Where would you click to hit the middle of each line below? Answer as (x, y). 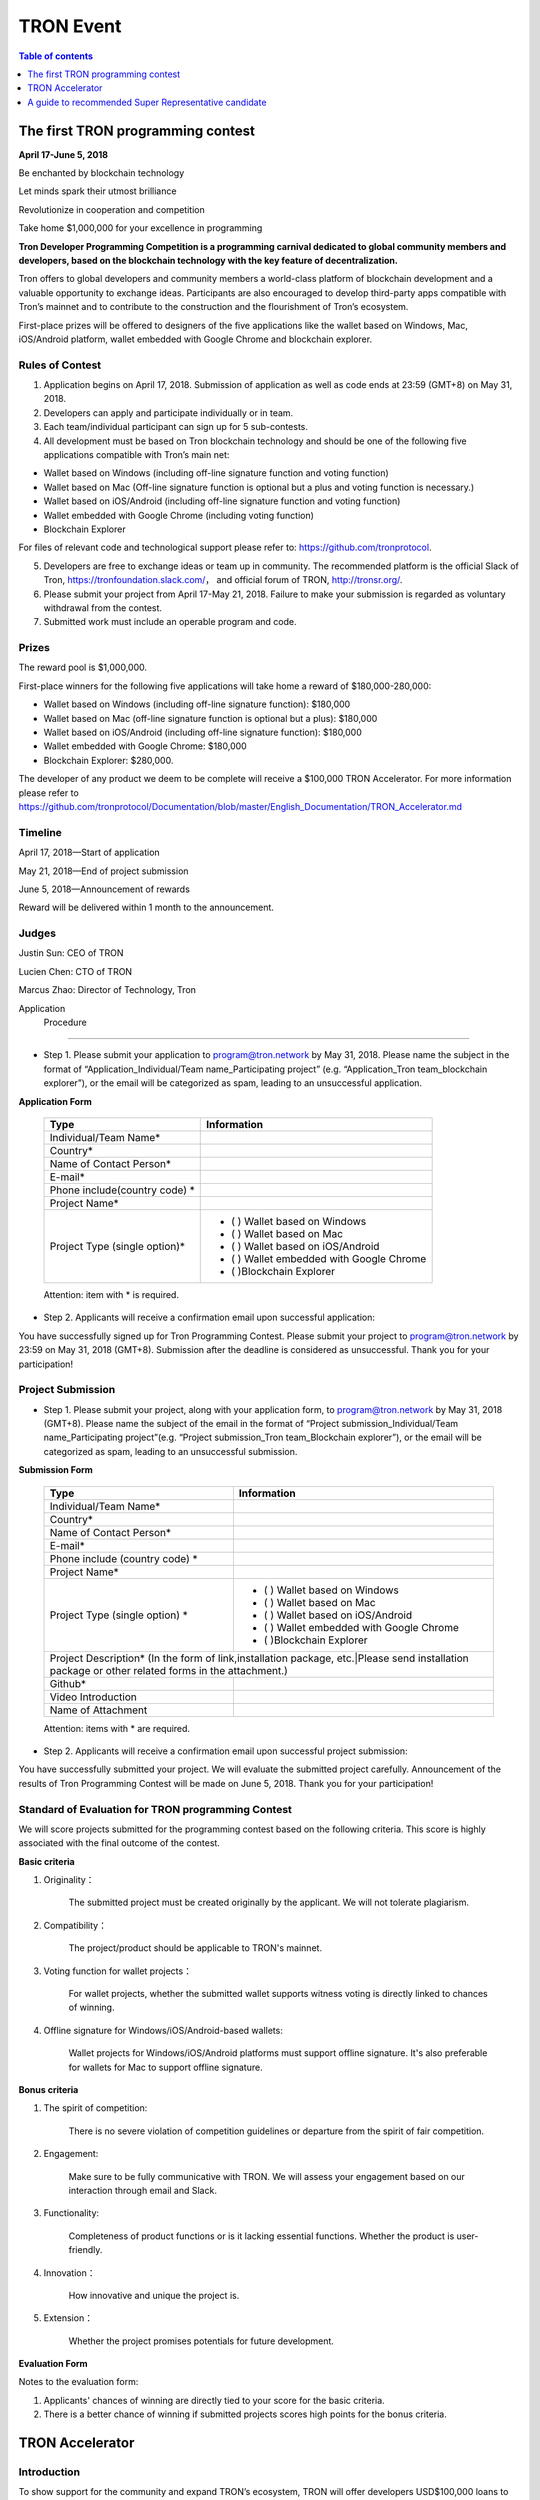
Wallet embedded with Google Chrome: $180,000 (145, 746)
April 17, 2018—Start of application (89, 852)
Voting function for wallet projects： (117, 1971)
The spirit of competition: (95, 2108)
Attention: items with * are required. (116, 1728)
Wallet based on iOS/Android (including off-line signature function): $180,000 (202, 732)
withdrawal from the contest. (103, 607)
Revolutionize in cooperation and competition (111, 209)
